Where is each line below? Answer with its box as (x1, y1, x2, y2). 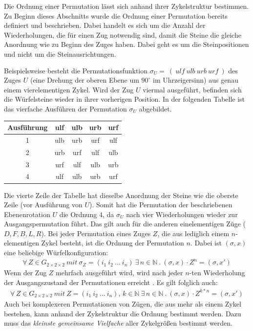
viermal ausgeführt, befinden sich (143, 84, 242, 94)
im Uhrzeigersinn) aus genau (153, 75, 238, 85)
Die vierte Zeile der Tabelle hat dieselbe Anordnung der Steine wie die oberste (4, 190, 238, 200)
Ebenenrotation (4, 209, 50, 219)
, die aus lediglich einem (157, 228, 230, 238)
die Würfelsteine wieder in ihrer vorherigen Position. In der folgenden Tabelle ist (4, 94, 245, 104)
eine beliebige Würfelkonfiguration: (4, 247, 108, 258)
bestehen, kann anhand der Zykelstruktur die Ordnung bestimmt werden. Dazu (4, 308, 241, 318)
